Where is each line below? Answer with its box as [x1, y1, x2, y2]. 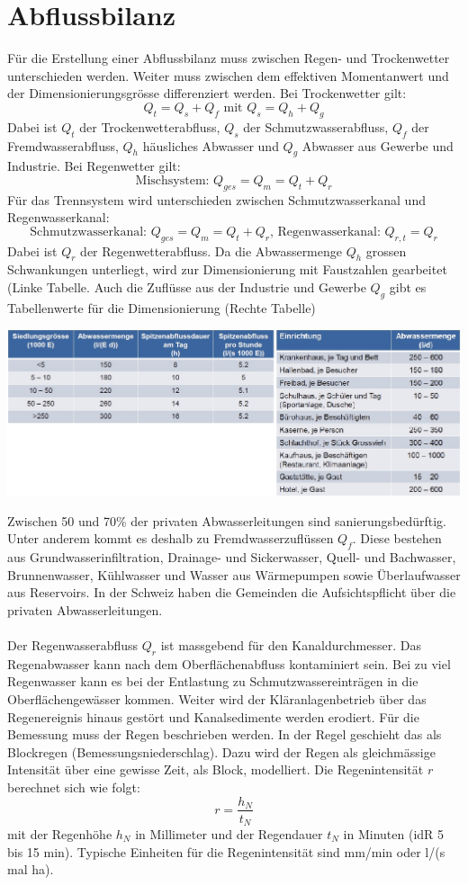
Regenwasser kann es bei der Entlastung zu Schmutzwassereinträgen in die [7, 672, 418, 691]
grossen [365, 241, 407, 260]
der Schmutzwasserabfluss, [243, 117, 389, 136]
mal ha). [7, 860, 54, 879]
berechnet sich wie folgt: [7, 777, 140, 796]
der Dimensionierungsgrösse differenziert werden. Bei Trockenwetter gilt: [7, 84, 407, 103]
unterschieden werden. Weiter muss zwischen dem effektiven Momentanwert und [7, 66, 449, 85]
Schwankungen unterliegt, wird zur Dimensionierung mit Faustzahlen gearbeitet [7, 260, 447, 279]
